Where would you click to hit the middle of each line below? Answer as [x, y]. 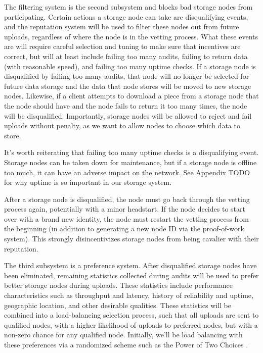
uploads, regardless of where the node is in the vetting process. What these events [131, 36]
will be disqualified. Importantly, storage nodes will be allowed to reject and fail [128, 115]
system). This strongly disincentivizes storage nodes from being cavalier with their [131, 239]
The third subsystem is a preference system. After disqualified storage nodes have [130, 265]
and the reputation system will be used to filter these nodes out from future [122, 27]
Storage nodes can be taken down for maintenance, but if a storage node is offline [130, 162]
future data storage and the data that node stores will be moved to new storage [128, 86]
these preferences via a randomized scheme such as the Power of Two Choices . [126, 344]
